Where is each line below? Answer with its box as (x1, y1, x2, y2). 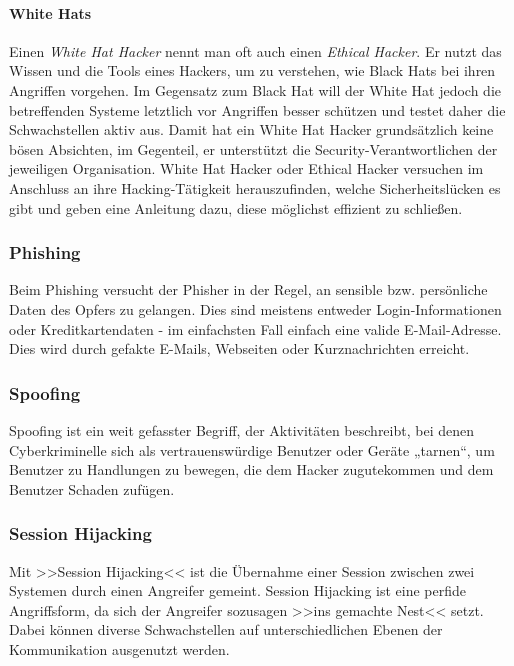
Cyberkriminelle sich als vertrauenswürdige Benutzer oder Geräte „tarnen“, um (9, 439, 495, 460)
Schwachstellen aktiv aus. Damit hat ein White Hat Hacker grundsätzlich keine (9, 119, 494, 140)
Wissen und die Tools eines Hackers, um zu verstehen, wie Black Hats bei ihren (9, 60, 496, 81)
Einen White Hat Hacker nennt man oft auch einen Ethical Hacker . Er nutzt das (9, 40, 502, 61)
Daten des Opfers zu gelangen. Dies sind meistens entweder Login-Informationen (9, 298, 502, 319)
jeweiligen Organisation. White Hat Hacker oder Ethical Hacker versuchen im (9, 158, 484, 179)
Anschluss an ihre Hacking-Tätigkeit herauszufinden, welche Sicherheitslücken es (9, 177, 501, 198)
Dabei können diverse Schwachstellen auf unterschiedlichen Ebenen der (9, 619, 443, 640)
